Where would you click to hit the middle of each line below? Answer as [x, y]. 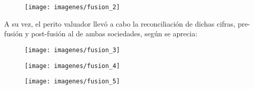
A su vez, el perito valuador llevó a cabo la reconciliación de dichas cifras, [120, 23]
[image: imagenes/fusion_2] [72, 7]
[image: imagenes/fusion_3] [72, 50]
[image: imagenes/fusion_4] [72, 66]
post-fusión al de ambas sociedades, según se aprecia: [114, 34]
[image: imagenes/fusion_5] [72, 82]
